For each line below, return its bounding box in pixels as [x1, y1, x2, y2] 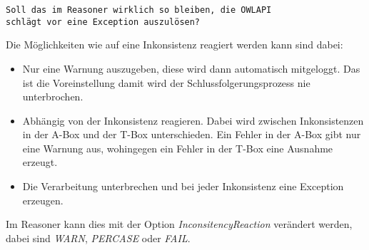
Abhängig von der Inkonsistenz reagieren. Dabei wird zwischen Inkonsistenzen [22, 113, 364, 127]
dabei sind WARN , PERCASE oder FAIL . [6, 230, 191, 245]
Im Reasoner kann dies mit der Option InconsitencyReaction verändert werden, [6, 217, 353, 231]
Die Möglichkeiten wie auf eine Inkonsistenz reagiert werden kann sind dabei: [6, 37, 343, 52]
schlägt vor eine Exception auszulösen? [6, 16, 201, 27]
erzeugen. [22, 192, 64, 207]
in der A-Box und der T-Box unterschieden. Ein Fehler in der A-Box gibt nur [22, 127, 361, 142]
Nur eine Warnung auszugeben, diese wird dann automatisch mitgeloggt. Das [22, 61, 360, 75]
